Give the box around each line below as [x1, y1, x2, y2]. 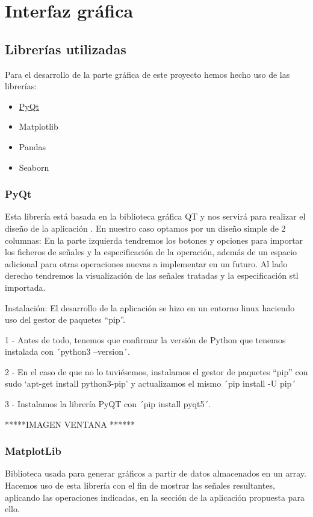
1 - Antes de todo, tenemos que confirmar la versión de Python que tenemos [5, 333, 286, 346]
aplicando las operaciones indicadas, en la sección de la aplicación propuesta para [5, 490, 305, 503]
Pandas [19, 140, 46, 153]
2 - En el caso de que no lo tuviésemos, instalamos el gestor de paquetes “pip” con [5, 365, 308, 378]
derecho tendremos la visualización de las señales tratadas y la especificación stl [5, 269, 299, 282]
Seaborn [19, 160, 49, 173]
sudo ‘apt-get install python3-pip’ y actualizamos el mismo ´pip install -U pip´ [5, 377, 296, 390]
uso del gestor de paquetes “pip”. [5, 313, 126, 326]
